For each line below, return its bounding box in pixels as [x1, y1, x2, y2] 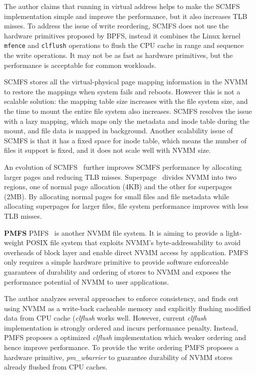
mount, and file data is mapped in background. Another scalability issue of [4, 125, 233, 136]
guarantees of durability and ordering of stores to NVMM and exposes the [4, 266, 231, 277]
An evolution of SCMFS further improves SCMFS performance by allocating [4, 161, 242, 172]
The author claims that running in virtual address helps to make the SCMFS [4, 1, 240, 11]
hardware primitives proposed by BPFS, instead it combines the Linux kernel [4, 30, 241, 40]
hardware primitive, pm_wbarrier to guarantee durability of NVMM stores [4, 352, 233, 362]
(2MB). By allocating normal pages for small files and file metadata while [4, 191, 230, 201]
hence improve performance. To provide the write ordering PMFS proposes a [4, 342, 239, 353]
